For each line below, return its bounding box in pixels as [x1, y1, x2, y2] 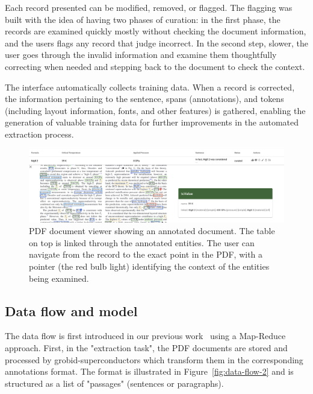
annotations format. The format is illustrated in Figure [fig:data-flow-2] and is [5, 365, 294, 378]
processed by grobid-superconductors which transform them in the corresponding [5, 353, 303, 366]
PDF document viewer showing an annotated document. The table [29, 224, 275, 237]
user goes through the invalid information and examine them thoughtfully [5, 48, 277, 61]
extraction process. [5, 127, 74, 140]
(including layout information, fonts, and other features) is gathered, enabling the [5, 104, 306, 116]
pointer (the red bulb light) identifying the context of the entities [29, 260, 270, 273]
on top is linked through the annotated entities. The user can [29, 236, 255, 249]
